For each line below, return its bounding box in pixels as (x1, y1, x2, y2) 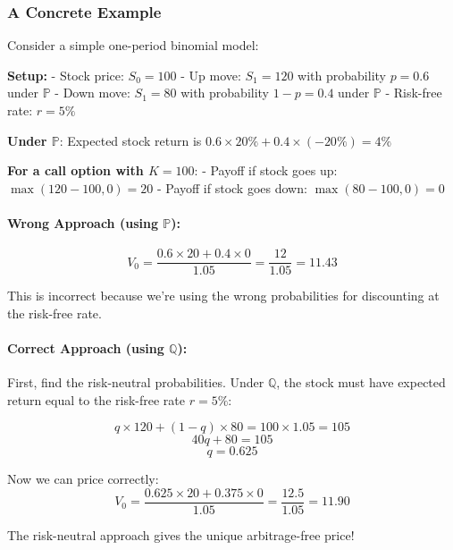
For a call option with (7, 161, 144, 180)
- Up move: (180, 65, 241, 84)
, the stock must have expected (276, 373, 446, 392)
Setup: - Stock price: (7, 65, 124, 84)
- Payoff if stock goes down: (156, 178, 307, 197)
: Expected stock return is (59, 131, 202, 149)
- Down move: (55, 83, 130, 102)
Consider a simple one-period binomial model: (7, 36, 259, 55)
